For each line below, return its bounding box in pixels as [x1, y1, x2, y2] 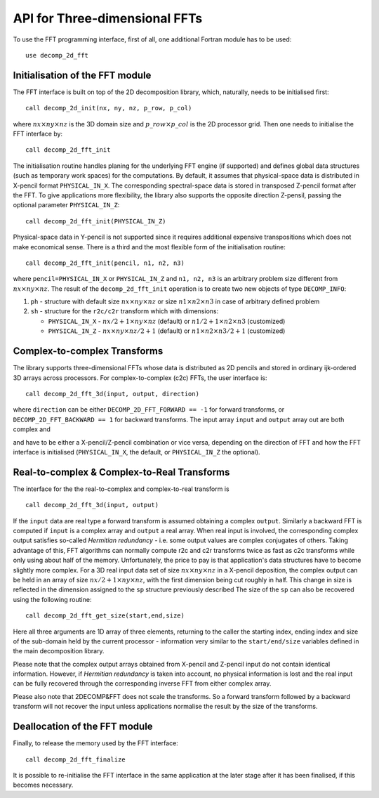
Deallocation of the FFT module [13, 721, 154, 733]
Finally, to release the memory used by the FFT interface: [13, 739, 178, 747]
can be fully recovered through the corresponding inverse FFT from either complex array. [13, 679, 272, 688]
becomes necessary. [13, 780, 74, 790]
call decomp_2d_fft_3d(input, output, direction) [25, 390, 200, 398]
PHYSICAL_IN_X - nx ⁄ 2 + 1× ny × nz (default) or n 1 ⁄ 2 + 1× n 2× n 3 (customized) [48, 317, 286, 325]
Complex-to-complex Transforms [13, 345, 164, 358]
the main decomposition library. [13, 647, 105, 655]
